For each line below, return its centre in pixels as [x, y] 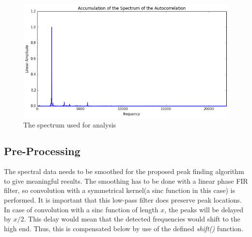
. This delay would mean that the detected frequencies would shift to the [132, 219]
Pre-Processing [42, 151]
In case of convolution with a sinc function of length [81, 209]
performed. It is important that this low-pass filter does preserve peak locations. [123, 199]
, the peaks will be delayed [204, 209]
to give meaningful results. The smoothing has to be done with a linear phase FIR [126, 181]
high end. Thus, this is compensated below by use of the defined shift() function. [124, 228]
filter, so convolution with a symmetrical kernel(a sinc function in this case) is [119, 190]
